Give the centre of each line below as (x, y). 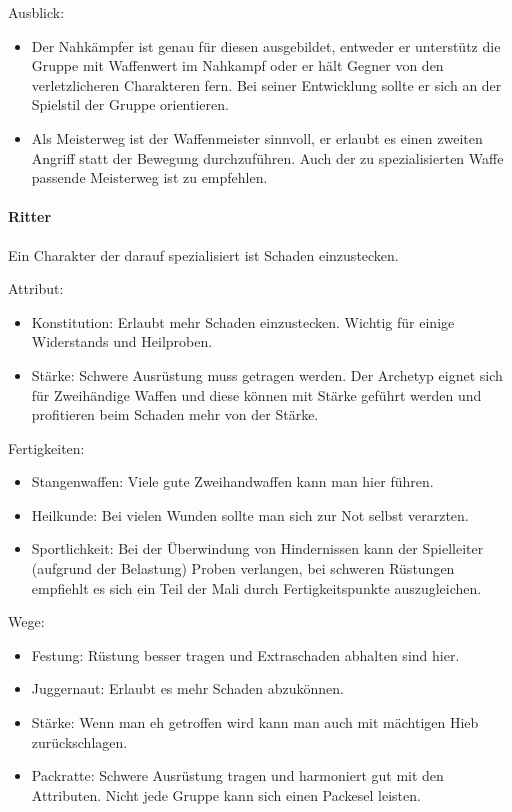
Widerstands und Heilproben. (122, 341)
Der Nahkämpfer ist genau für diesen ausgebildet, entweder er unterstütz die (266, 45)
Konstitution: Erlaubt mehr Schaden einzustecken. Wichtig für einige (243, 321)
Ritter (30, 216)
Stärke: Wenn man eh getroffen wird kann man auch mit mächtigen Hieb (255, 722)
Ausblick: (36, 12)
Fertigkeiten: (46, 447)
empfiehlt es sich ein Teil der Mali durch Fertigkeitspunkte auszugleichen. (256, 587)
